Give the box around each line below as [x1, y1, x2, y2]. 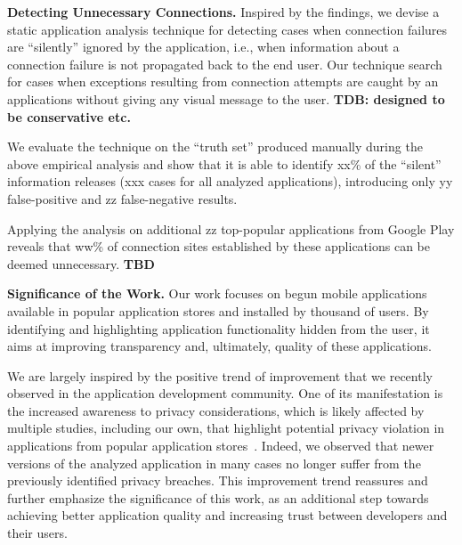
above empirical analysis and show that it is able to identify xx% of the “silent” [7, 154, 442, 173]
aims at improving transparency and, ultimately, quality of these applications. [7, 337, 432, 355]
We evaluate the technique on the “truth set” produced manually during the [7, 137, 423, 156]
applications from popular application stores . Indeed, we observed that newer [7, 436, 434, 455]
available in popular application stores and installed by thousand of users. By [7, 301, 429, 320]
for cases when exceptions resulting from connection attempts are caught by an [7, 72, 439, 91]
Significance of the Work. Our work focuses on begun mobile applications [7, 284, 427, 303]
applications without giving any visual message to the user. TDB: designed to [7, 89, 445, 108]
